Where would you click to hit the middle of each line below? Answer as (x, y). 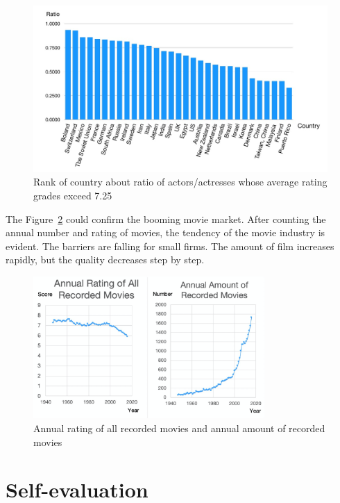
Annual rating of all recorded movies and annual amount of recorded (179, 428)
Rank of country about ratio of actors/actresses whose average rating (180, 182)
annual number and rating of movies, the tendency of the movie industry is (165, 232)
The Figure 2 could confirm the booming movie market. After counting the (166, 218)
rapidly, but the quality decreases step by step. (105, 259)
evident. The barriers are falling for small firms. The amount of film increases (170, 246)
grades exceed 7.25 (73, 195)
